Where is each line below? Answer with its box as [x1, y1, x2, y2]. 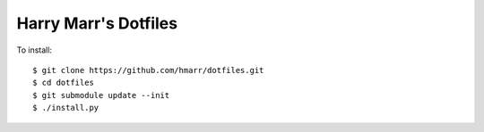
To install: [16, 45, 53, 55]
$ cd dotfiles [32, 78, 94, 88]
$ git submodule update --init [32, 90, 170, 100]
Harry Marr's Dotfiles [16, 13, 178, 33]
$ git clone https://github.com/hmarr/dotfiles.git [32, 65, 264, 75]
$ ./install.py [32, 103, 99, 113]
